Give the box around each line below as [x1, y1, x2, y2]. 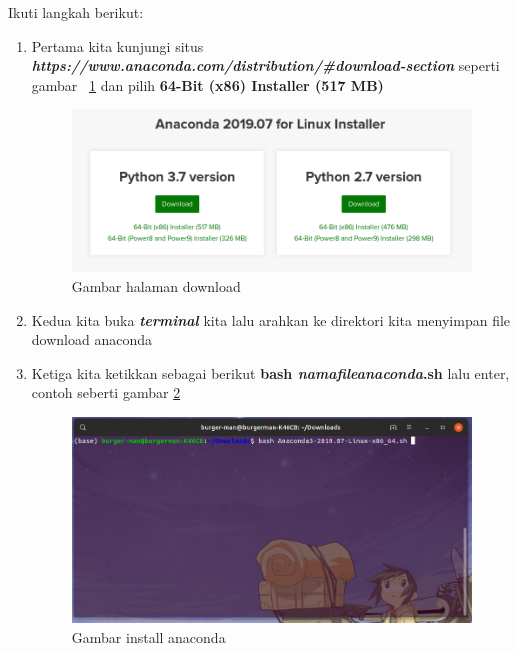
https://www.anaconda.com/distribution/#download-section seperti [31, 55, 500, 76]
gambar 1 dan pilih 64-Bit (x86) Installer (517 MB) [31, 74, 384, 95]
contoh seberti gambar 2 [31, 382, 181, 403]
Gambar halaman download [71, 276, 241, 296]
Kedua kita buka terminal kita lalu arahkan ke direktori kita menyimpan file [31, 309, 511, 330]
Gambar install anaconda [71, 626, 226, 647]
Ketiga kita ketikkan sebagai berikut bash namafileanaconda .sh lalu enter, [31, 362, 510, 383]
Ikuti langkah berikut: [8, 2, 144, 22]
